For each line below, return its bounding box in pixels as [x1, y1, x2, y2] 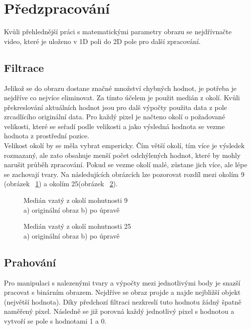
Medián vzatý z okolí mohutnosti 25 [23, 221, 131, 231]
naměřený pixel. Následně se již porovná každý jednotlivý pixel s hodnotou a [4, 306, 234, 316]
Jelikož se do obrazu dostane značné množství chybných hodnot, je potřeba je [4, 83, 237, 93]
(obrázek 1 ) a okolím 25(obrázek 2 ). [4, 178, 118, 189]
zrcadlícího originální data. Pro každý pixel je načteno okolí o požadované [4, 111, 225, 122]
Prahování [4, 254, 56, 269]
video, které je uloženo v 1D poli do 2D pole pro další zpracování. [4, 36, 201, 46]
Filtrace [4, 60, 44, 75]
